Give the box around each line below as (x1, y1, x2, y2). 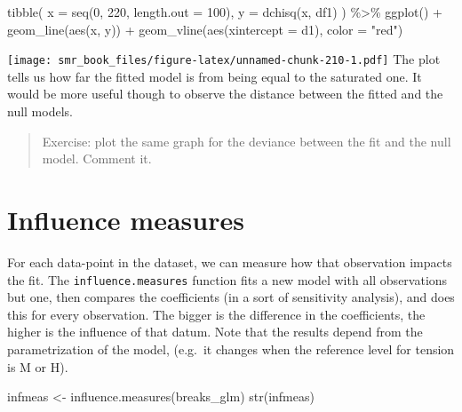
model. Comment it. (42, 149, 152, 168)
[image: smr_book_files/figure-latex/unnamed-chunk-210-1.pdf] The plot (7, 50, 441, 68)
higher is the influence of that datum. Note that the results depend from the (7, 322, 423, 341)
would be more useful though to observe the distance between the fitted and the (7, 84, 443, 103)
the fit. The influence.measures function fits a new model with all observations (7, 270, 448, 289)
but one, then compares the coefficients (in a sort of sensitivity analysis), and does (7, 288, 455, 306)
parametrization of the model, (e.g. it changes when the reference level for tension (7, 339, 455, 358)
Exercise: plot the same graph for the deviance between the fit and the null (42, 131, 451, 150)
